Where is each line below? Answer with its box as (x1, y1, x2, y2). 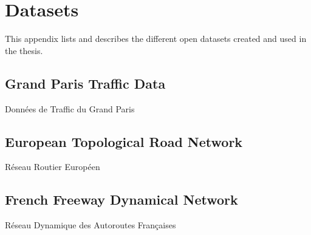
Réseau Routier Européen (5, 160, 100, 173)
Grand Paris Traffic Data (5, 73, 166, 92)
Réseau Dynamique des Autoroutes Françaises (5, 219, 176, 231)
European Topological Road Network (5, 132, 243, 151)
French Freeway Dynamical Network (5, 190, 238, 209)
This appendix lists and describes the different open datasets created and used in (5, 32, 307, 45)
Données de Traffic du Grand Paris (5, 102, 135, 115)
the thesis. (5, 44, 43, 56)
